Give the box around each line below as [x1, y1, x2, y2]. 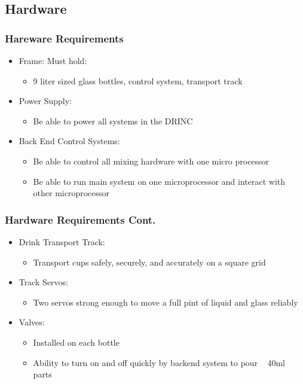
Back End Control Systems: [19, 135, 120, 147]
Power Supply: [19, 95, 72, 107]
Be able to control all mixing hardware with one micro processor [33, 154, 270, 167]
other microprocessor [33, 187, 110, 199]
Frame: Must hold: [19, 54, 87, 66]
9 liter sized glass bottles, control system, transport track [33, 74, 243, 87]
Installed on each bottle [33, 336, 120, 348]
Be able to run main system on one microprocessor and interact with [33, 175, 286, 187]
